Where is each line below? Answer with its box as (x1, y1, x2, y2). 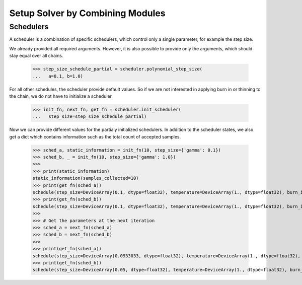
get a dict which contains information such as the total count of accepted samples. (9, 133, 181, 139)
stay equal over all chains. (9, 53, 63, 59)
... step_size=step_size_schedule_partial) (32, 114, 147, 119)
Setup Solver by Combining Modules (9, 8, 166, 19)
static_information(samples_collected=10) (32, 175, 139, 181)
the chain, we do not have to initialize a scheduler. (9, 93, 113, 99)
